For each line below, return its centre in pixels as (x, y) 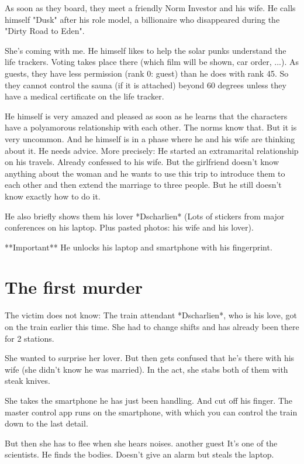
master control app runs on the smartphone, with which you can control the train (151, 412)
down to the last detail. (46, 423)
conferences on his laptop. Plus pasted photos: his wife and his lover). (129, 227)
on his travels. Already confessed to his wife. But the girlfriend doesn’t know (142, 162)
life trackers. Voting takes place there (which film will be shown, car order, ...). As (152, 62)
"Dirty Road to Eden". (45, 31)
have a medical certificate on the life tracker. (84, 96)
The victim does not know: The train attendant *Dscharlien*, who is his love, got (151, 315)
